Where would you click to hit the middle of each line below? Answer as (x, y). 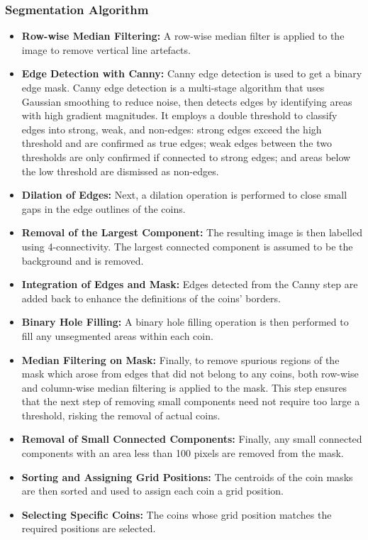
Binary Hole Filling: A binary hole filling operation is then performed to (185, 322)
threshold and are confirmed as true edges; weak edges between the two (177, 143)
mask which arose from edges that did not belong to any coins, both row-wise (190, 374)
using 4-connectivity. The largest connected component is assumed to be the (187, 246)
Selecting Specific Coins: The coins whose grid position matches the (177, 514)
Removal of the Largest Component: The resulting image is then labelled (192, 232)
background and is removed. (83, 260)
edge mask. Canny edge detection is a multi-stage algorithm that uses (173, 87)
